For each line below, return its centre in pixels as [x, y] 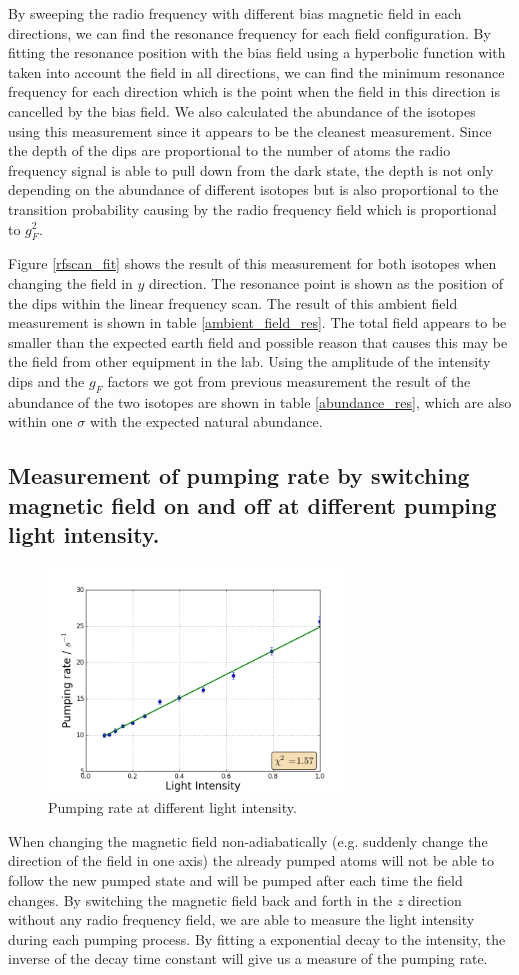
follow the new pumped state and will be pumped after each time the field [235, 880]
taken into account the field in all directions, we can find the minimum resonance [256, 71]
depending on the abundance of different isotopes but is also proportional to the [253, 189]
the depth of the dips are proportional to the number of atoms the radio [229, 150]
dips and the [46, 380]
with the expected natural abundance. [206, 421]
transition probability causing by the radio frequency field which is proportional [252, 208]
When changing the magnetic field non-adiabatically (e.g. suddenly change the [248, 840]
